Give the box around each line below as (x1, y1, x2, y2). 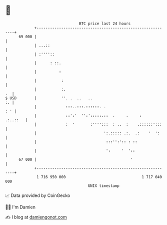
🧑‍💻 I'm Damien (5, 204, 36, 210)
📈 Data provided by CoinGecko (5, 192, 70, 198)
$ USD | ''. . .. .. (5, 95, 93, 101)
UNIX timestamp (87, 183, 120, 188)
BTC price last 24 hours (79, 21, 131, 26)
